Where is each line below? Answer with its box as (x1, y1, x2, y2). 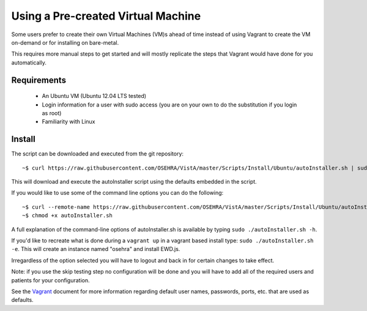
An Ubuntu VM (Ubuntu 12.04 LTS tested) (42, 92, 147, 100)
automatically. (11, 59, 47, 66)
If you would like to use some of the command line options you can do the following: (11, 189, 224, 197)
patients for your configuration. (11, 276, 90, 284)
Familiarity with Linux (42, 118, 95, 126)
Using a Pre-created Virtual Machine (11, 9, 201, 23)
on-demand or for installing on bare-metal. (11, 39, 119, 46)
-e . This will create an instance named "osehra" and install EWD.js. (11, 245, 180, 253)
